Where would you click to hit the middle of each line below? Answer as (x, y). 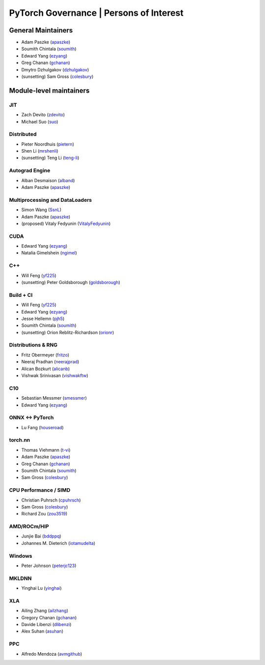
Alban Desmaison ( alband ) (48, 180)
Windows (21, 556)
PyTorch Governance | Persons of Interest (96, 13)
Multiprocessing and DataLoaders (51, 200)
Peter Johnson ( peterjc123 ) (49, 566)
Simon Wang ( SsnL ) (41, 210)
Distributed (23, 134)
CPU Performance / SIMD (40, 490)
